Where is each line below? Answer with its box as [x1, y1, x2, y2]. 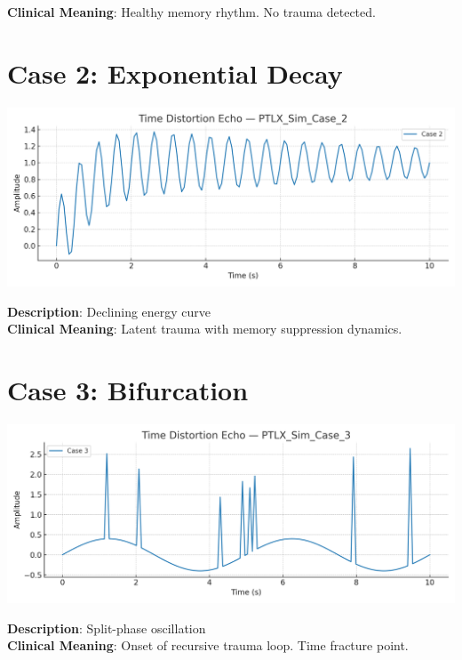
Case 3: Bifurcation [7, 371, 249, 407]
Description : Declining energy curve [7, 302, 211, 320]
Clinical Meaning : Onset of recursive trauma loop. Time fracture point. [7, 636, 409, 655]
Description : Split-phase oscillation [7, 618, 206, 637]
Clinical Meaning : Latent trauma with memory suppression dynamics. [7, 319, 402, 338]
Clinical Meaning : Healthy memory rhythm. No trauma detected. [7, 3, 376, 20]
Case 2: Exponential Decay [7, 54, 343, 91]
